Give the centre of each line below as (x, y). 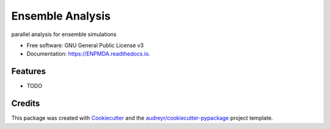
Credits (26, 104)
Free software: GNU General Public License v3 (85, 45)
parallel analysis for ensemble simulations (64, 34)
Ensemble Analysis (61, 16)
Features (28, 71)
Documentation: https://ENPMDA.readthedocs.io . (89, 54)
